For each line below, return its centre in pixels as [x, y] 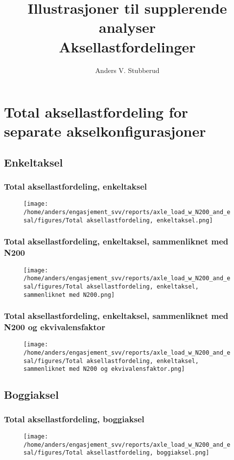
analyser [127, 27]
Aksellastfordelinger [127, 46]
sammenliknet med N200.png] [69, 295]
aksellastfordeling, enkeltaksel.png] [150, 220]
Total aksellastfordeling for [96, 112]
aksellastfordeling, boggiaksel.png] [148, 453]
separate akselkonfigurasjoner [105, 131]
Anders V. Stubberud [127, 70]
